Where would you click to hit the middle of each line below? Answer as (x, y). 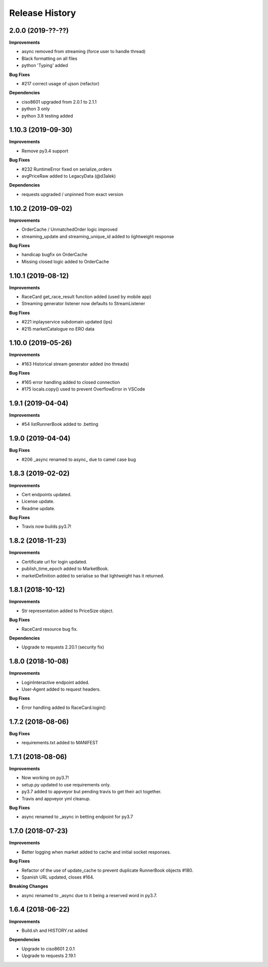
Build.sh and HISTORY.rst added (55, 930)
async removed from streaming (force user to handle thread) (84, 52)
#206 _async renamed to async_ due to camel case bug (79, 459)
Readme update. (38, 508)
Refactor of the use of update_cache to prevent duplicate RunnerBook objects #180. (107, 870)
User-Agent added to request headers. (61, 689)
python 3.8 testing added (47, 116)
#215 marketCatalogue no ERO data (58, 329)
